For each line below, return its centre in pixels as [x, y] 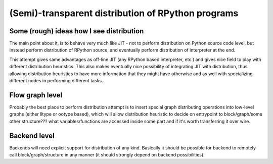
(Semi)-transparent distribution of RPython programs [124, 13]
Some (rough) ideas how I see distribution [77, 31]
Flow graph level [36, 95]
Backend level [32, 135]
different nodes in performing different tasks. [56, 81]
